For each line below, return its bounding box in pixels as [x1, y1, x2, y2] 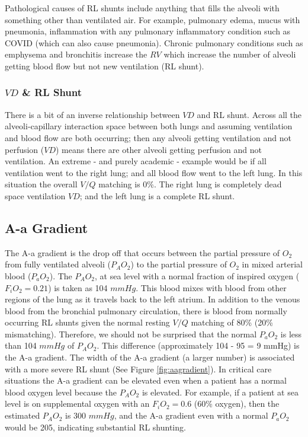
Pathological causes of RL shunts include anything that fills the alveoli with [5, 2, 280, 14]
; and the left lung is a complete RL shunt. [79, 189, 235, 202]
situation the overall [5, 178, 78, 190]
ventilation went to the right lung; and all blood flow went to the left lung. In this [5, 166, 303, 178]
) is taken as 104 [48, 281, 108, 294]
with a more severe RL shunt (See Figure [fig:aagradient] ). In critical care [5, 362, 272, 375]
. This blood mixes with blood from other [136, 281, 287, 294]
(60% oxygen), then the [194, 397, 280, 410]
